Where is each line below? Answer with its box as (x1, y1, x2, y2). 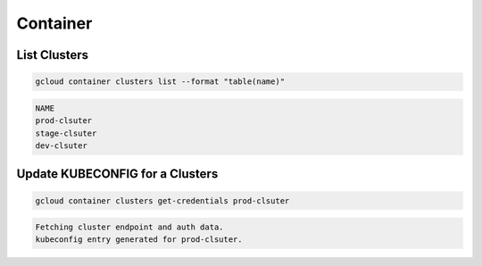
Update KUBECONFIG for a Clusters (16, 166, 219, 182)
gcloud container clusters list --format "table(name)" (35, 77, 286, 87)
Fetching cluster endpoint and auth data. (35, 222, 224, 232)
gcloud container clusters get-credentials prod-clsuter (35, 195, 290, 205)
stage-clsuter (35, 128, 97, 138)
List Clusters (16, 47, 89, 62)
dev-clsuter (35, 140, 88, 151)
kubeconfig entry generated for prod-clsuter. (35, 235, 243, 245)
